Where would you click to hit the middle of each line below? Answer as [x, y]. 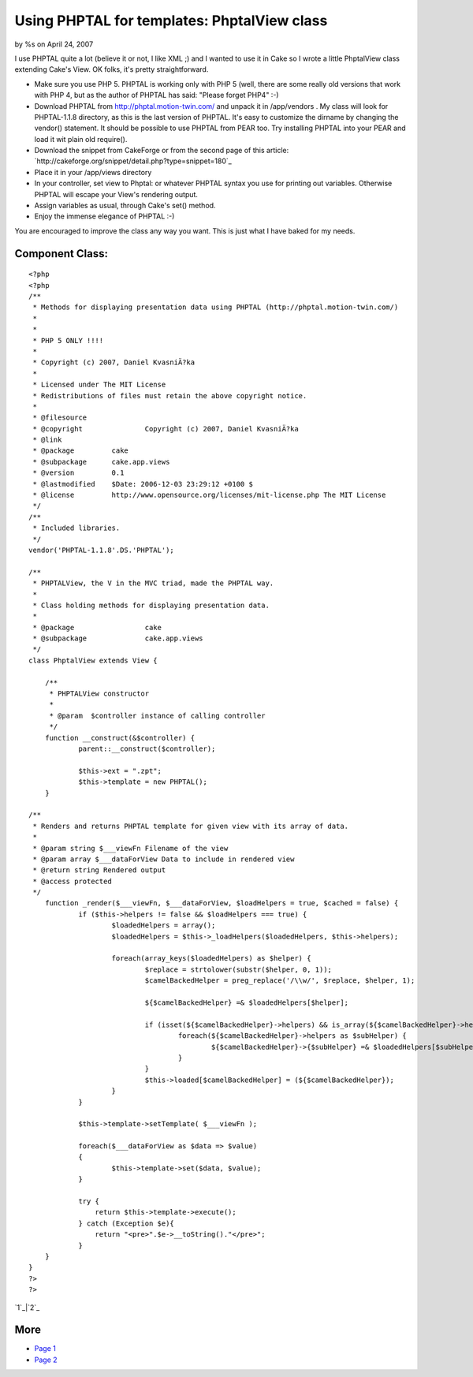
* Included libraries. [76, 528]
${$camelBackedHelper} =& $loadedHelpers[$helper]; [247, 1002]
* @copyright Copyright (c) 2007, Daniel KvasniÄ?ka [166, 429]
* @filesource [60, 418]
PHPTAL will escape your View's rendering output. [116, 194]
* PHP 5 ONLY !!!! [68, 340]
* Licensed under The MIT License [99, 385]
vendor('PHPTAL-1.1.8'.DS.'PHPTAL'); [102, 550]
